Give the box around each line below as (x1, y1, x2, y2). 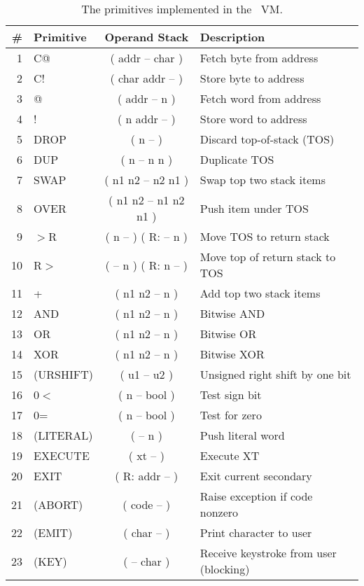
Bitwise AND (199, 305, 265, 321)
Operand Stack (104, 29, 189, 45)
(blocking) (199, 561, 250, 577)
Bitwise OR (199, 326, 257, 342)
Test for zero (199, 407, 262, 423)
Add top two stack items (199, 285, 321, 301)
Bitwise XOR (199, 346, 265, 362)
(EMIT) (34, 524, 73, 540)
